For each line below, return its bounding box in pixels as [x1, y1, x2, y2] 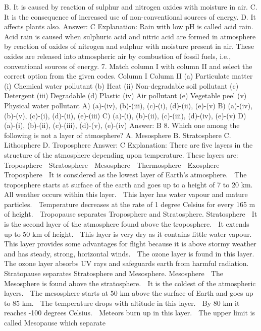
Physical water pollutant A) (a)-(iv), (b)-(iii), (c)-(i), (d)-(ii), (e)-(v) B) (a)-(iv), [4, 100, 253, 110]
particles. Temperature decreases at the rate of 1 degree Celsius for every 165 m [4, 198, 255, 209]
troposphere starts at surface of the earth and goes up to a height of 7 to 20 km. [4, 179, 253, 189]
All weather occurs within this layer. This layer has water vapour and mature [4, 189, 248, 200]
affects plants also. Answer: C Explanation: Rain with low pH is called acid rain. [4, 21, 253, 32]
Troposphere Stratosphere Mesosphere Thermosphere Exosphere [4, 159, 220, 170]
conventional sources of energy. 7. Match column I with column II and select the [4, 60, 252, 71]
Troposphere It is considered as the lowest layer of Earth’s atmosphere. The [4, 169, 247, 180]
